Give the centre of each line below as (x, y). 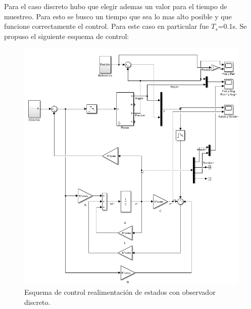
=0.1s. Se (232, 26)
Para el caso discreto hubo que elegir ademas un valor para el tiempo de (116, 6)
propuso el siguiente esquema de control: (67, 36)
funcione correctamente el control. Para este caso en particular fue (107, 26)
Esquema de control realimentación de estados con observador (120, 292)
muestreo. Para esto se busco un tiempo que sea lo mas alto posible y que (118, 16)
